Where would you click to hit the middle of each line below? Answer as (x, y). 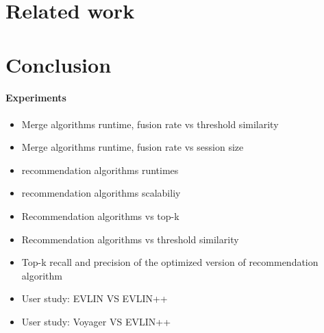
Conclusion (59, 64)
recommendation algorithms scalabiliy (101, 193)
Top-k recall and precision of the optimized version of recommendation (170, 262)
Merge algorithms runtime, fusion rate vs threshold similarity (150, 124)
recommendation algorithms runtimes (100, 170)
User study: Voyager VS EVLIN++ (96, 321)
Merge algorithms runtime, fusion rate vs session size (133, 147)
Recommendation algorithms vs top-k (100, 215)
